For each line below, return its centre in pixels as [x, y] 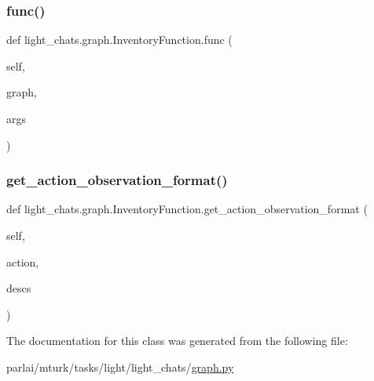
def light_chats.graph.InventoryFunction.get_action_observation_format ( [187, 209]
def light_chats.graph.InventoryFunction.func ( [119, 40]
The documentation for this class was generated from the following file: [177, 341]
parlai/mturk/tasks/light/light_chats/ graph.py [120, 366]
